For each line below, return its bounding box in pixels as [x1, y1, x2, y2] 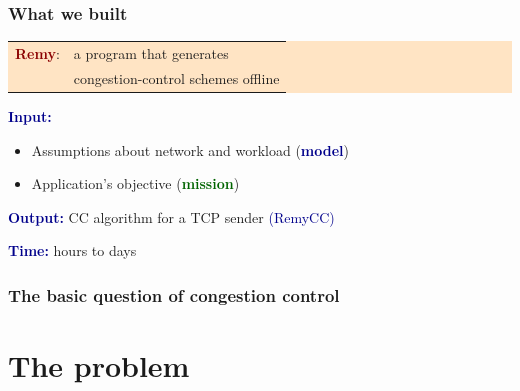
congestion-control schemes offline [73, 67, 280, 88]
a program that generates [73, 42, 229, 63]
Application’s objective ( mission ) [31, 173, 240, 194]
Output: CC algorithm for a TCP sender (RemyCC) [8, 206, 335, 227]
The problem [8, 344, 190, 385]
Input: [8, 105, 52, 126]
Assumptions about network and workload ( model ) [31, 139, 350, 160]
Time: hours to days [8, 240, 137, 261]
